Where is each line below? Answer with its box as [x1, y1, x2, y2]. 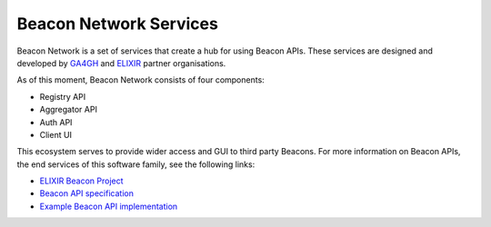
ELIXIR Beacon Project [39, 175, 124, 186]
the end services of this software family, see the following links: [16, 159, 256, 170]
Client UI [39, 129, 73, 140]
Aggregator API [39, 104, 97, 115]
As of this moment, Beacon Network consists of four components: [16, 74, 266, 85]
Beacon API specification [39, 188, 134, 199]
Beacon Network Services [16, 14, 218, 34]
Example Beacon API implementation [39, 201, 178, 212]
